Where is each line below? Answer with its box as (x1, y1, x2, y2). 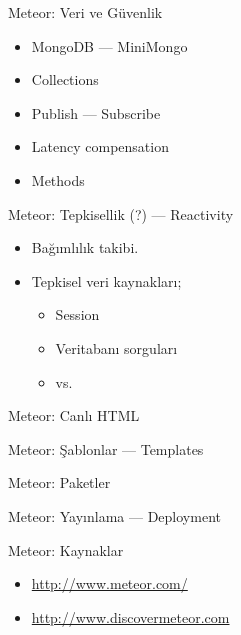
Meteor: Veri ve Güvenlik (8, 2, 163, 22)
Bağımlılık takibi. (31, 237, 139, 258)
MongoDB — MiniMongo (31, 35, 188, 56)
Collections (31, 69, 99, 90)
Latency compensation (31, 136, 169, 157)
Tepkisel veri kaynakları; (31, 270, 182, 291)
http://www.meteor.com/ (31, 573, 188, 594)
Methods (31, 169, 85, 190)
